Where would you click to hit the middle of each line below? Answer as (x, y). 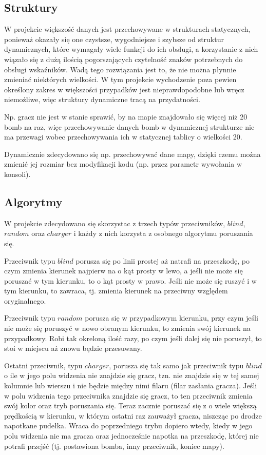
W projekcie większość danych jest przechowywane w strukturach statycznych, (127, 29)
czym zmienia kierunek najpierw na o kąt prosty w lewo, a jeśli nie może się (123, 271)
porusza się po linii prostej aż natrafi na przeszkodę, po (163, 260)
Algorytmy (33, 201)
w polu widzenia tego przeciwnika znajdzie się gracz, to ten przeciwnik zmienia (128, 395)
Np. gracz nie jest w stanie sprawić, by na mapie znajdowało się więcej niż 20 (126, 116)
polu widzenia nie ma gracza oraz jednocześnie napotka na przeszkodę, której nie (131, 436)
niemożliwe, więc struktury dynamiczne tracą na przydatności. (102, 99)
